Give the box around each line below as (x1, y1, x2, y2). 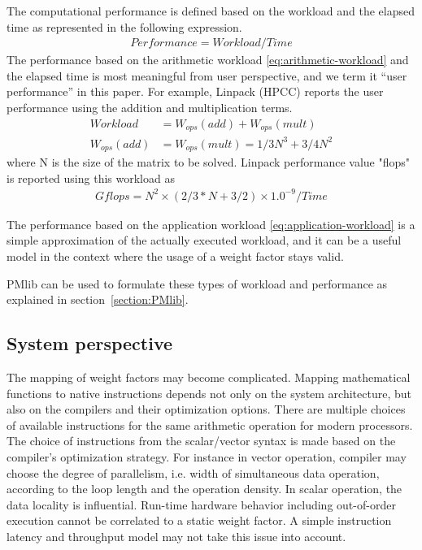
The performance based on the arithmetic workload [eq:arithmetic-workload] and (7, 51, 409, 68)
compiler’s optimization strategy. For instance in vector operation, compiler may (7, 448, 407, 465)
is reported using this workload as (7, 169, 175, 186)
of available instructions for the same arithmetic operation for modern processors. (7, 416, 413, 433)
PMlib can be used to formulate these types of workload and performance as (7, 275, 388, 292)
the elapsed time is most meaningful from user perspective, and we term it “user (7, 67, 407, 84)
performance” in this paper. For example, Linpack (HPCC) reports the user (7, 83, 384, 100)
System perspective (7, 331, 173, 356)
